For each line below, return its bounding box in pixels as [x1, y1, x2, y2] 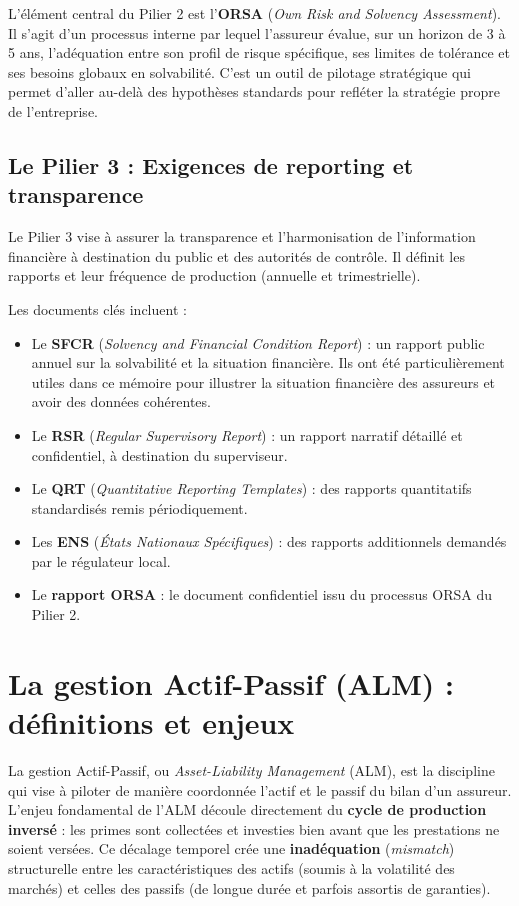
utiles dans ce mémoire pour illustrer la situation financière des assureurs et [31, 371, 496, 392]
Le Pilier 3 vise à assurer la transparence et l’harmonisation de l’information [8, 226, 476, 247]
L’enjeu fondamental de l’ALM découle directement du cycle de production [8, 799, 487, 820]
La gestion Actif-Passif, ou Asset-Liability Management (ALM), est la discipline [8, 759, 495, 780]
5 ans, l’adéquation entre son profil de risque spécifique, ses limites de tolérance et [8, 42, 510, 63]
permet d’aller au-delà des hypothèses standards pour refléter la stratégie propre [8, 81, 500, 102]
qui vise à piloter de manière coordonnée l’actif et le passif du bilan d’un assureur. [8, 779, 512, 800]
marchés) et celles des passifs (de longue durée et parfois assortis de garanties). [8, 877, 491, 898]
